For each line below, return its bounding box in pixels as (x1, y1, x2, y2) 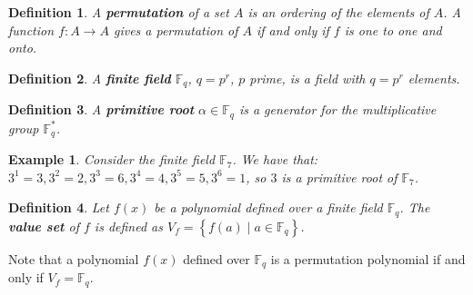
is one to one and (344, 20, 442, 39)
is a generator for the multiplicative (238, 100, 437, 119)
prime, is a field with (249, 68, 366, 87)
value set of (8, 216, 79, 235)
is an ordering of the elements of (247, 3, 429, 21)
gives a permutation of (113, 20, 238, 39)
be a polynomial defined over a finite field (154, 198, 383, 217)
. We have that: (232, 150, 318, 169)
